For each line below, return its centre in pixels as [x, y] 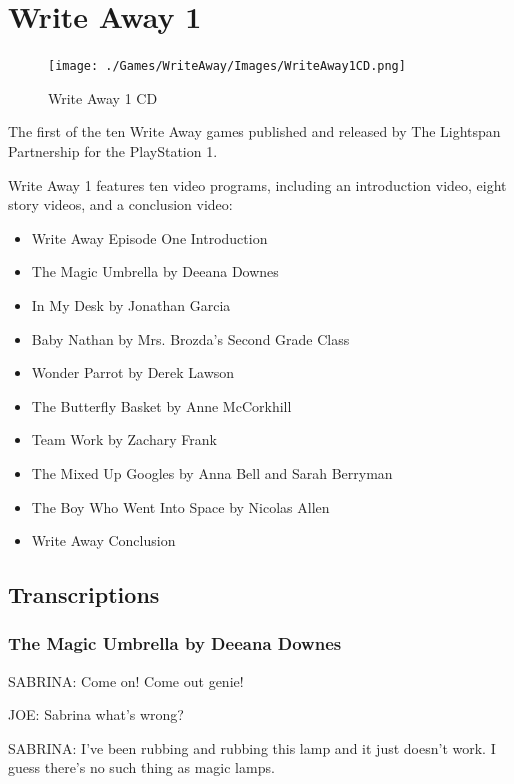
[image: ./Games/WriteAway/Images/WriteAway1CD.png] [227, 66]
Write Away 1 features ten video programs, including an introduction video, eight [257, 184]
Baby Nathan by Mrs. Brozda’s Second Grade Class [190, 338]
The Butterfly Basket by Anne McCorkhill [161, 405]
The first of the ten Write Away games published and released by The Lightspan [254, 131]
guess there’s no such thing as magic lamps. [141, 767]
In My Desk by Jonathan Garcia [131, 304]
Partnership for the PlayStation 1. [113, 150]
